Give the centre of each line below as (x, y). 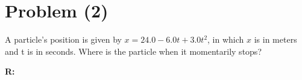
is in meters (275, 39)
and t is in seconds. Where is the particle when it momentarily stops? (133, 51)
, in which (226, 39)
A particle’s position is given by (63, 39)
